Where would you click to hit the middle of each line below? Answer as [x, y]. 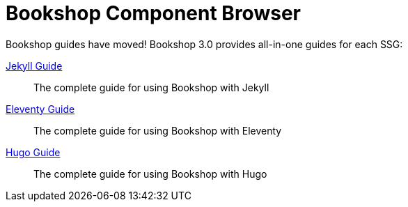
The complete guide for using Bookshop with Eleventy [158, 130]
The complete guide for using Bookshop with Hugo [150, 174]
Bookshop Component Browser [153, 13]
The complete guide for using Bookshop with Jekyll [151, 87]
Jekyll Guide [34, 66]
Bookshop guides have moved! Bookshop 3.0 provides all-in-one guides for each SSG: [204, 44]
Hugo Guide [33, 152]
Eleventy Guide [40, 109]
